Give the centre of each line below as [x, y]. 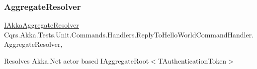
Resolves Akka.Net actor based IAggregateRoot [77, 61]
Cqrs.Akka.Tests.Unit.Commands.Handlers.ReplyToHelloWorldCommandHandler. [129, 34]
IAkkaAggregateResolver [42, 25]
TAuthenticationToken [192, 61]
